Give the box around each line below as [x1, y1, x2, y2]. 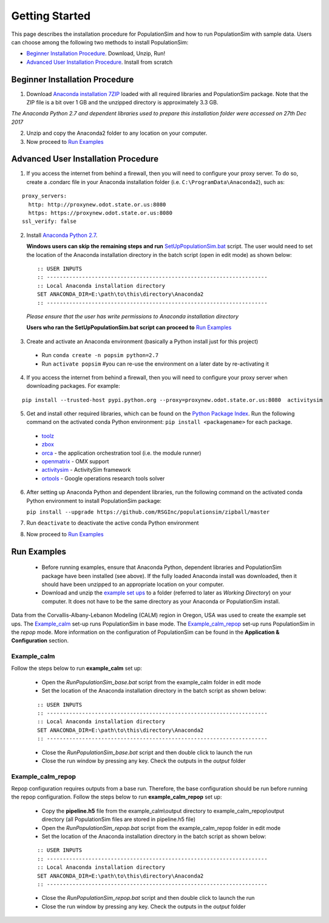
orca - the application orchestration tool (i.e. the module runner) [41, 449, 202, 457]
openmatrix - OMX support [41, 458, 109, 465]
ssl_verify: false [22, 218, 77, 225]
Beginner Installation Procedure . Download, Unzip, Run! [26, 50, 166, 57]
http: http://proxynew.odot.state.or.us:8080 [28, 201, 166, 208]
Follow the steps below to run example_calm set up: [11, 665, 143, 672]
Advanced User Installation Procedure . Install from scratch [26, 58, 173, 66]
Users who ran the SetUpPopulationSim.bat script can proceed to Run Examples [26, 324, 232, 331]
